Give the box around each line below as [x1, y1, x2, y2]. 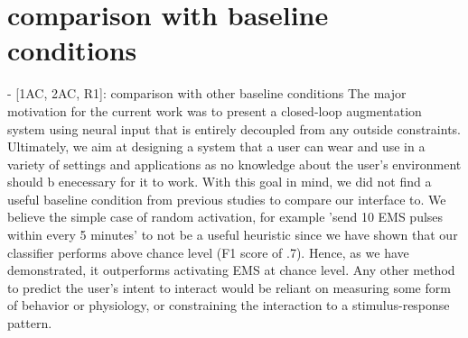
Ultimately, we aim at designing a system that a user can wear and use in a [7, 137, 426, 156]
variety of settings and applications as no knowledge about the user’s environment [7, 154, 462, 173]
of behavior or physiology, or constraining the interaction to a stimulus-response [7, 296, 450, 315]
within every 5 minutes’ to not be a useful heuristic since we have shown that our [7, 225, 458, 244]
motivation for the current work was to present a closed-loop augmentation [7, 101, 422, 120]
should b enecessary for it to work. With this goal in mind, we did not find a [7, 172, 432, 191]
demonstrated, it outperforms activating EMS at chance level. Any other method [7, 260, 455, 279]
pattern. [7, 314, 52, 333]
